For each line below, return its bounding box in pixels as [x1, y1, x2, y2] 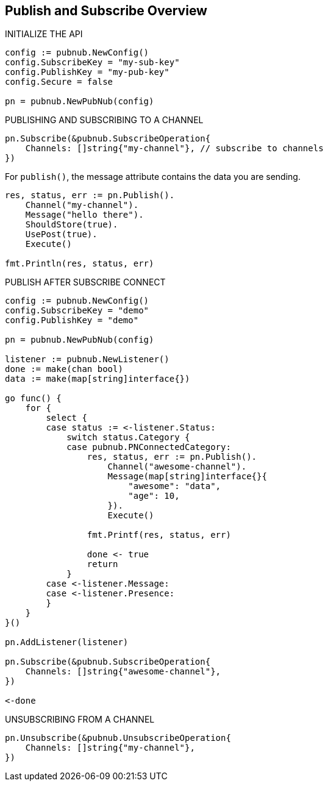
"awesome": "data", [128, 481, 221, 491]
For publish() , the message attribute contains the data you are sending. [5, 171, 301, 182]
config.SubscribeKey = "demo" [5, 305, 149, 316]
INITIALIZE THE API [5, 29, 83, 40]
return [87, 559, 118, 570]
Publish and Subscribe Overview [5, 3, 207, 18]
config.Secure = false [5, 77, 113, 87]
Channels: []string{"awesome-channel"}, [25, 666, 221, 677]
